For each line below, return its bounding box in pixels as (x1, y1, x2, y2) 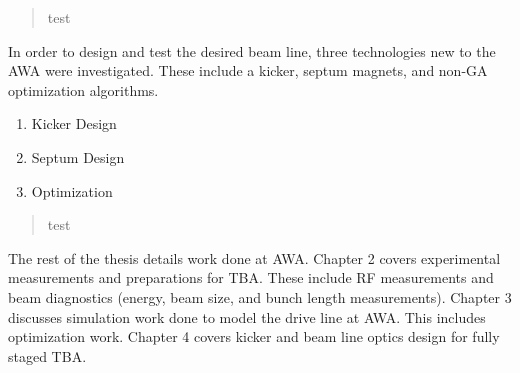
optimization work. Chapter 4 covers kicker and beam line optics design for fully (8, 326, 500, 347)
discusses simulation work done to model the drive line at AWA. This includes (8, 306, 486, 327)
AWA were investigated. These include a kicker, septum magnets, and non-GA (8, 60, 488, 81)
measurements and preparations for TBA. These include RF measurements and (8, 267, 494, 288)
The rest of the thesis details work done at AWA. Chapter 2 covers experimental (8, 247, 501, 268)
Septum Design (31, 146, 125, 167)
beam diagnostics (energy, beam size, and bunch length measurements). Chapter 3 (8, 286, 512, 307)
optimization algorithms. (8, 79, 159, 100)
